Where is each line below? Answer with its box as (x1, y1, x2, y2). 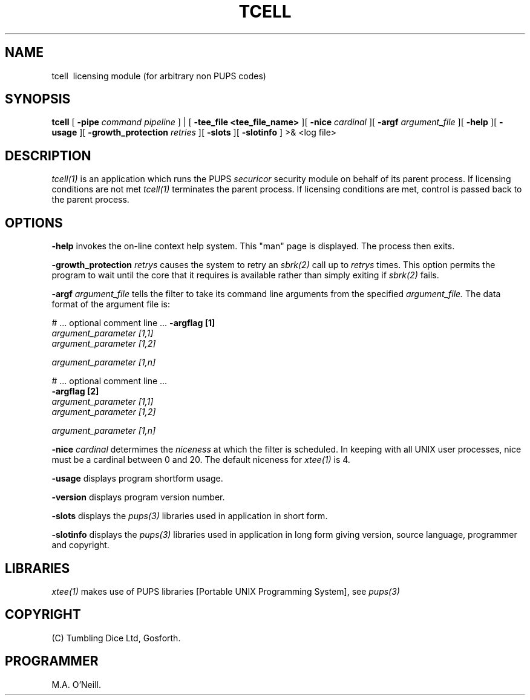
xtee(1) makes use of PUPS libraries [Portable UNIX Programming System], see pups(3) (51, 586, 400, 597)
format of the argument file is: (51, 299, 171, 310)
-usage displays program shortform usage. (51, 473, 223, 484)
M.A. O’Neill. (51, 679, 101, 690)
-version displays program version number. (51, 492, 225, 503)
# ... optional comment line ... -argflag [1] (51, 318, 215, 329)
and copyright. (51, 540, 110, 551)
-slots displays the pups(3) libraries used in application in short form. (51, 511, 328, 522)
